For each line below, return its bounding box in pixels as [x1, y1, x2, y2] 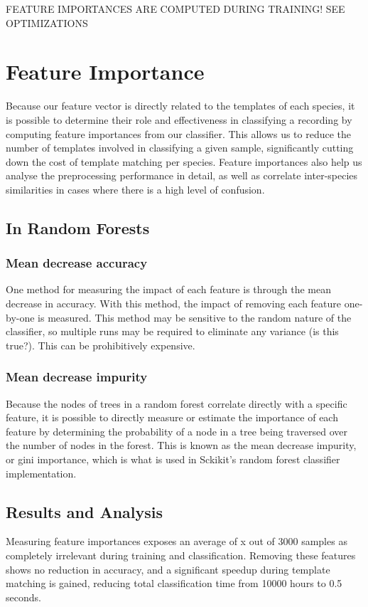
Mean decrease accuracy [6, 254, 148, 272]
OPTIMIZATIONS [6, 15, 88, 30]
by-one [6, 310, 35, 324]
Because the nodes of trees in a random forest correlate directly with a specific [6, 396, 347, 411]
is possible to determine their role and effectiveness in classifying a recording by [6, 112, 352, 127]
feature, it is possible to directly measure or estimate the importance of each [6, 410, 338, 425]
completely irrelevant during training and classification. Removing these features [6, 548, 356, 563]
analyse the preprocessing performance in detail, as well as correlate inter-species [6, 168, 358, 183]
